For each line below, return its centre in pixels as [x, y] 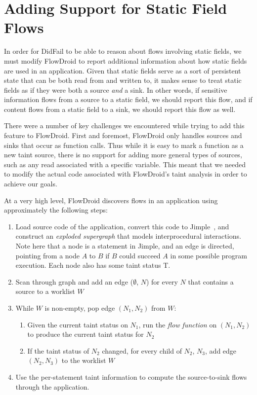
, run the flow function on [178, 324]
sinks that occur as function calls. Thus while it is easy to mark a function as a [124, 145]
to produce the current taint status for [86, 334]
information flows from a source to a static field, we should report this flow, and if [128, 99]
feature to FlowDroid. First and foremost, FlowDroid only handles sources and [123, 135]
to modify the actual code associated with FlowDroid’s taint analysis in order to [126, 174]
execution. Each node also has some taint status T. [93, 265]
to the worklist [84, 360]
